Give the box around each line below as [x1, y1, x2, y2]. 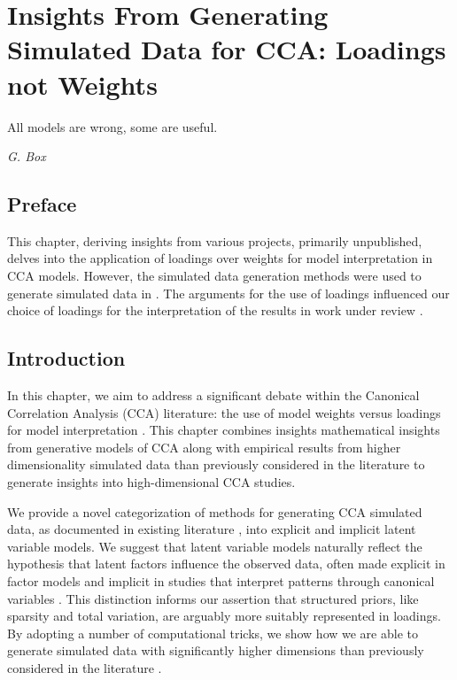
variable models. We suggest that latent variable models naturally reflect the [7, 537, 422, 555]
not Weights [7, 66, 158, 102]
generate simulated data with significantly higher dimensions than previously [7, 641, 424, 660]
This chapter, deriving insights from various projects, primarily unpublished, [7, 231, 422, 250]
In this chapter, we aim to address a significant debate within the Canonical [7, 386, 420, 405]
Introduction [7, 344, 126, 372]
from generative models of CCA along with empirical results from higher [7, 437, 401, 456]
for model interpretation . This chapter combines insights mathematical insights [7, 421, 440, 439]
